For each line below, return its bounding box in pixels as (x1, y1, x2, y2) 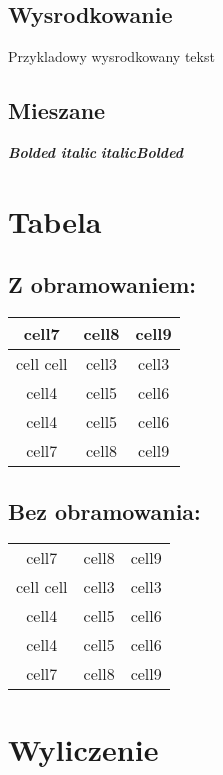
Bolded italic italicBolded (8, 142, 184, 162)
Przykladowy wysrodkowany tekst (8, 46, 215, 67)
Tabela (8, 200, 102, 241)
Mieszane (8, 95, 106, 126)
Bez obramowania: (8, 495, 201, 526)
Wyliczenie (8, 728, 159, 769)
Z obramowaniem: (8, 269, 197, 300)
